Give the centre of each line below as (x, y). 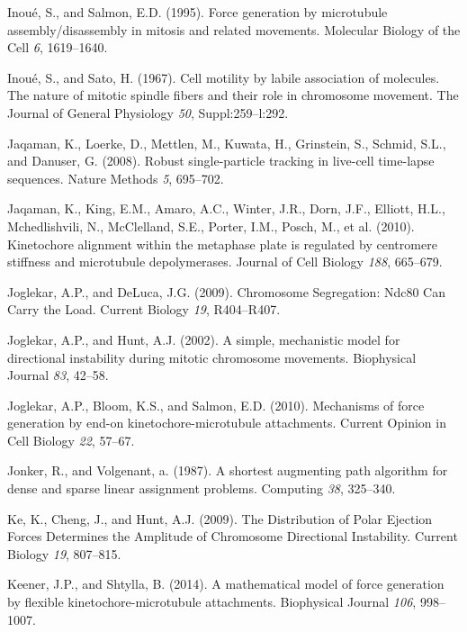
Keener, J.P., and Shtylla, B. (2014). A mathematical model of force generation (226, 584)
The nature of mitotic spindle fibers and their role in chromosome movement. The (233, 95)
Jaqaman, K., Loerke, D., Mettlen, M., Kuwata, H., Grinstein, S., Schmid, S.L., (227, 143)
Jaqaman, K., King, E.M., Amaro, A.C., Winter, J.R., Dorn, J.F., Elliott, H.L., (226, 208)
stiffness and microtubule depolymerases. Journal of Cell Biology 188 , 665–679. (225, 262)
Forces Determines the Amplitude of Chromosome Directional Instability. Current (233, 536)
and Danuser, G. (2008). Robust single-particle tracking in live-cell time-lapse (221, 161)
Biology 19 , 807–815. (64, 553)
